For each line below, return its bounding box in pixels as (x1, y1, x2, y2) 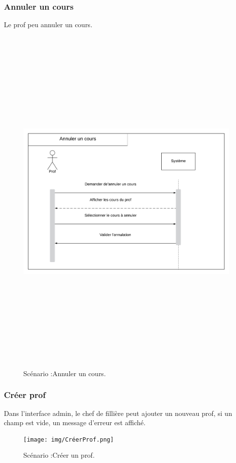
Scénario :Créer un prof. (23, 450, 95, 460)
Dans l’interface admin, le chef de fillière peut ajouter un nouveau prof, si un (4, 408, 232, 418)
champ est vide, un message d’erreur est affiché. (4, 417, 146, 428)
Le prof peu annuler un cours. (4, 19, 93, 30)
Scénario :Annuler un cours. (23, 368, 106, 378)
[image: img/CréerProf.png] (23, 436, 114, 443)
